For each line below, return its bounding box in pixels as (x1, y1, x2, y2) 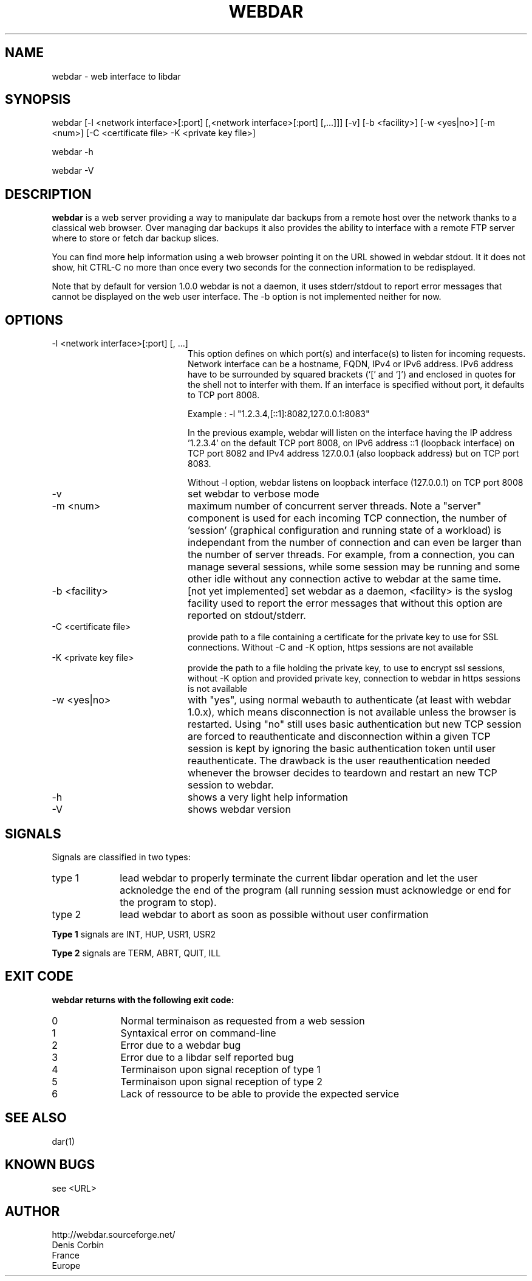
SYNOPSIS (5, 92, 71, 108)
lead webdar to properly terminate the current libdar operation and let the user (120, 871, 478, 884)
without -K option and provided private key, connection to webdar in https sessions (188, 673, 520, 684)
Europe (52, 1260, 81, 1271)
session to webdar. (187, 779, 274, 792)
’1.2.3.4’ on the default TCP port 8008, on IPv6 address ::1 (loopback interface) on (188, 438, 515, 449)
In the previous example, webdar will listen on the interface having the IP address (188, 427, 513, 438)
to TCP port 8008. (188, 390, 260, 401)
